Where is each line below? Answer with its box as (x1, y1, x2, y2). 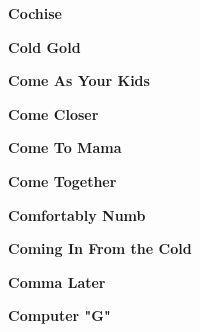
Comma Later (8, 271, 106, 292)
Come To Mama (8, 137, 122, 158)
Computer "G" (8, 305, 111, 326)
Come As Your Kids (8, 70, 150, 91)
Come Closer (8, 103, 99, 124)
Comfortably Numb (8, 204, 146, 225)
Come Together (8, 170, 117, 191)
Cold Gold (8, 36, 81, 57)
